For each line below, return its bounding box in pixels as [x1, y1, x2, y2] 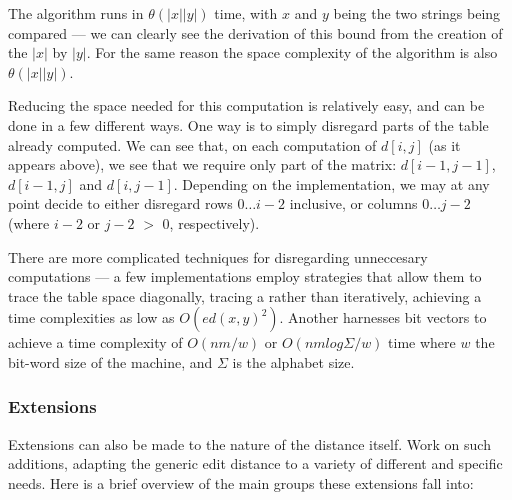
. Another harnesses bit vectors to [279, 307, 487, 328]
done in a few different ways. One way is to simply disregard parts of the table [8, 114, 489, 135]
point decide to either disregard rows [8, 193, 233, 214]
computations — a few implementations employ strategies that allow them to [8, 266, 482, 287]
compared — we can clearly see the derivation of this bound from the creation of [8, 22, 503, 43]
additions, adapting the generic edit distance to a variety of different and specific [8, 453, 503, 474]
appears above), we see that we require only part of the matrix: [8, 154, 397, 175]
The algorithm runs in [8, 3, 144, 23]
